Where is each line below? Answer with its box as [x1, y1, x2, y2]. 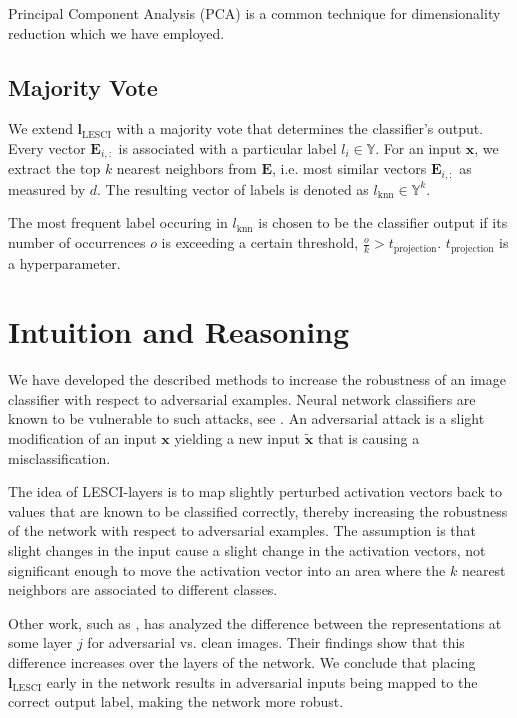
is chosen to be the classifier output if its [258, 212, 508, 233]
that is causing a [317, 428, 420, 449]
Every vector [8, 137, 86, 158]
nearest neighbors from [116, 158, 257, 179]
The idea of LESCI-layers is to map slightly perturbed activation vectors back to [8, 481, 502, 502]
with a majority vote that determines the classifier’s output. [116, 118, 484, 139]
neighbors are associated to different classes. [8, 579, 278, 600]
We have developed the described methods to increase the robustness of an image [8, 369, 506, 390]
